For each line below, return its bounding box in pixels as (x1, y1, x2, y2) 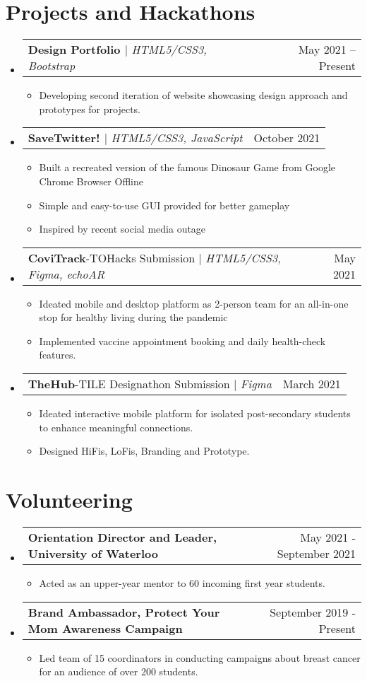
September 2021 (277, 545, 356, 561)
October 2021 (253, 129, 320, 146)
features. (39, 347, 76, 362)
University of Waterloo (28, 545, 158, 561)
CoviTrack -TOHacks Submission (28, 249, 195, 266)
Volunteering (6, 485, 133, 514)
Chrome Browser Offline (39, 173, 143, 188)
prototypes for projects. (39, 101, 140, 116)
